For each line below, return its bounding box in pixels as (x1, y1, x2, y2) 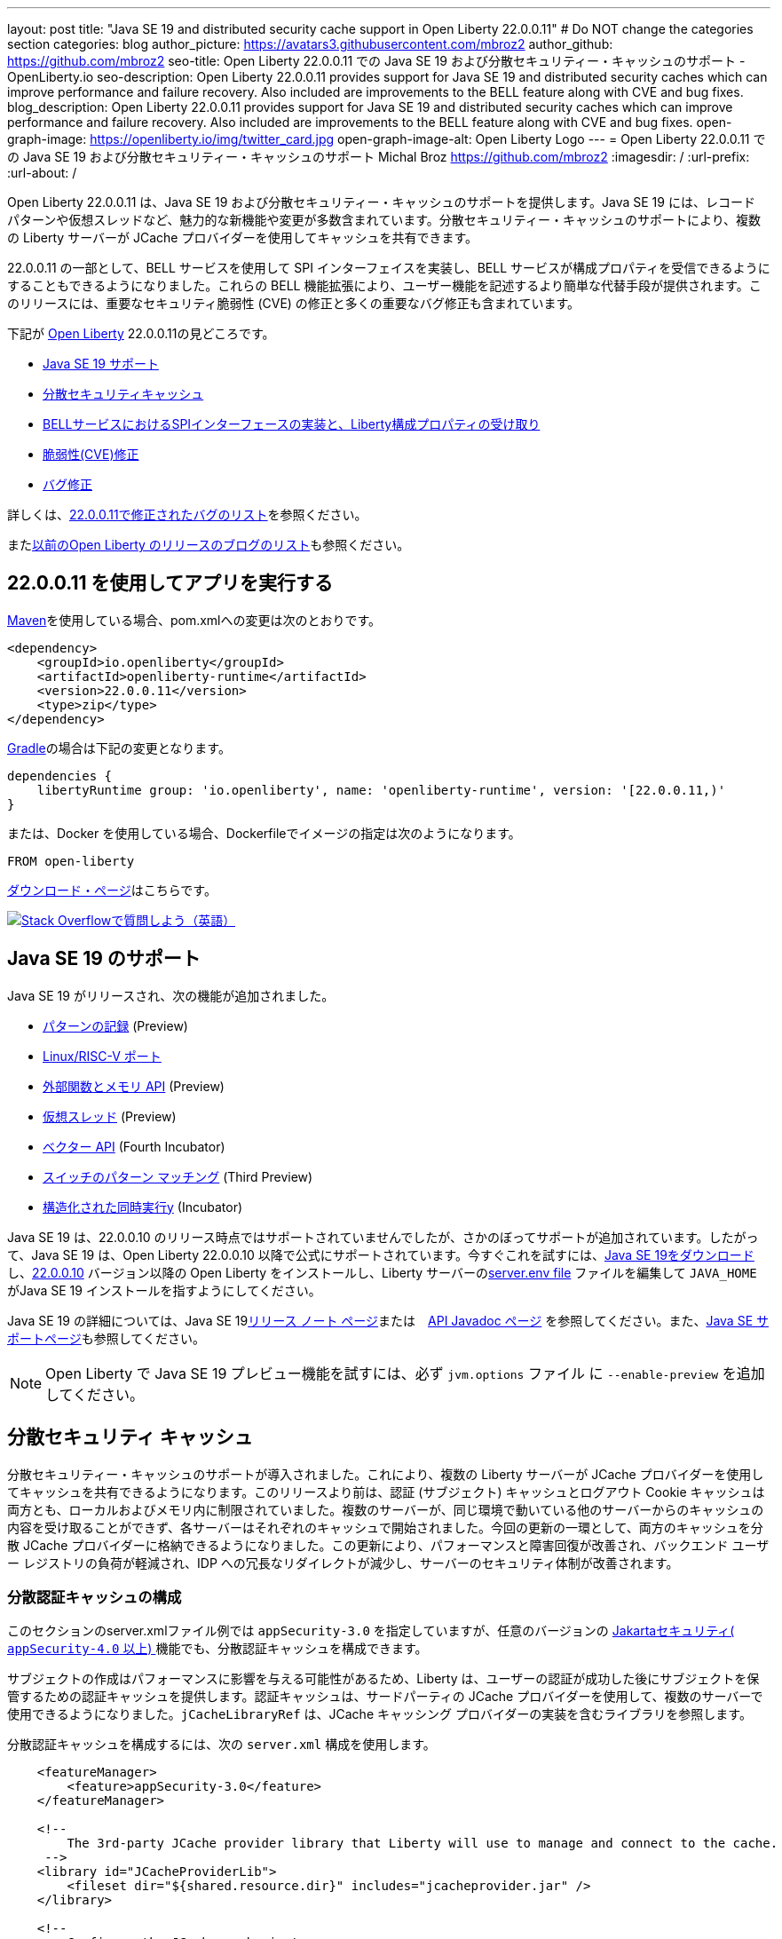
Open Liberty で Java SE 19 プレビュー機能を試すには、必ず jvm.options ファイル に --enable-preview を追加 (45, 1364, 765, 1382)
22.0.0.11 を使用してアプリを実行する (7, 572, 333, 595)
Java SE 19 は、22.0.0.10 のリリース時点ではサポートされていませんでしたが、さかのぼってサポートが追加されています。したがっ (7, 1229, 759, 1245)
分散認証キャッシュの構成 (7, 1587, 182, 1606)
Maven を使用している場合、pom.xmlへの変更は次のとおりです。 (7, 612, 382, 628)
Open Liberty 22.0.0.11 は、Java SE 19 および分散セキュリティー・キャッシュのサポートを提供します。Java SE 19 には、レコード (7, 194, 755, 210)
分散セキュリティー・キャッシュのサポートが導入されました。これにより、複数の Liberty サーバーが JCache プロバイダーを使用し (7, 1466, 764, 1482)
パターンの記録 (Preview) (43, 1017, 188, 1033)
